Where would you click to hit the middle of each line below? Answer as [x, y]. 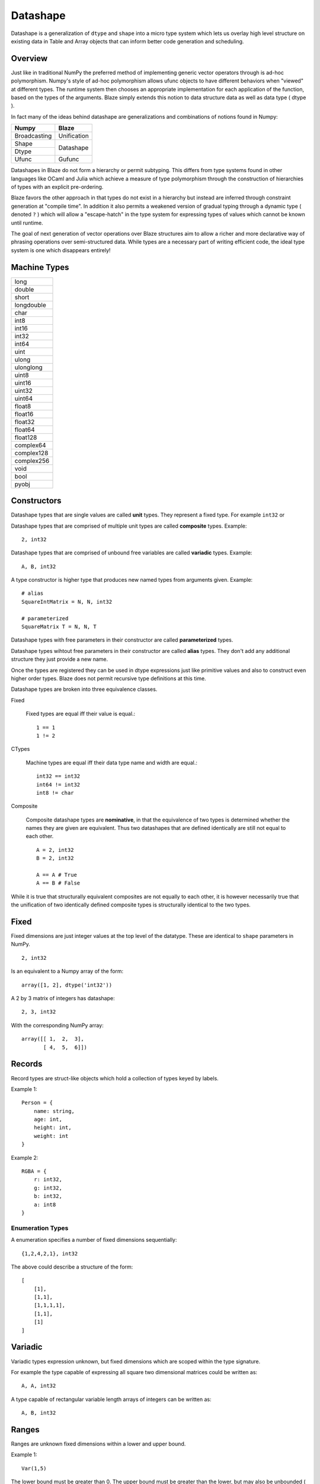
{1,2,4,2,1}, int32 [50, 1253]
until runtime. [27, 223]
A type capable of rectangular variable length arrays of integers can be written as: [111, 1399]
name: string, [54, 1111]
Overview [29, 58]
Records [27, 1064]
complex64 [31, 445]
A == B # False [58, 883]
